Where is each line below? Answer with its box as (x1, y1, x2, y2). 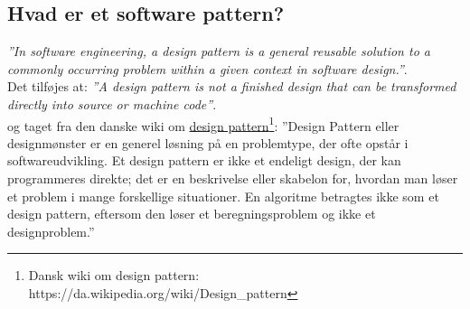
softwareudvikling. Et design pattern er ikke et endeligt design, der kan (7, 151, 401, 170)
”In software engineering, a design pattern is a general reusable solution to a (7, 42, 430, 61)
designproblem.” (7, 221, 95, 240)
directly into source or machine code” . (7, 94, 217, 113)
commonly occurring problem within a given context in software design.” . (7, 59, 408, 78)
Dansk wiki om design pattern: (28, 266, 200, 285)
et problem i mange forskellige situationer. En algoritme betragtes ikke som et (7, 186, 439, 205)
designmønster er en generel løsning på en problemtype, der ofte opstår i (7, 133, 409, 152)
